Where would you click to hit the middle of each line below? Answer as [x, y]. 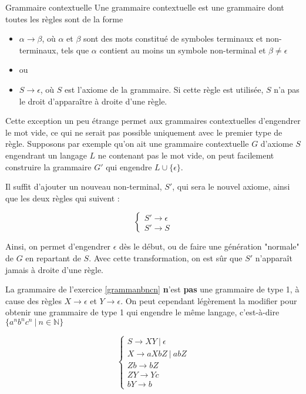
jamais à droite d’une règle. [54, 269]
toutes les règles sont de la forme [64, 18]
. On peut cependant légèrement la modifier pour [209, 300]
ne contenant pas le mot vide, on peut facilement [186, 155]
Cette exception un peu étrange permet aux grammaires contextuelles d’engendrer [153, 121]
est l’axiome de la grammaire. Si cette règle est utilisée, [164, 89]
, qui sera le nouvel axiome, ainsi [231, 186]
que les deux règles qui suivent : [63, 198]
